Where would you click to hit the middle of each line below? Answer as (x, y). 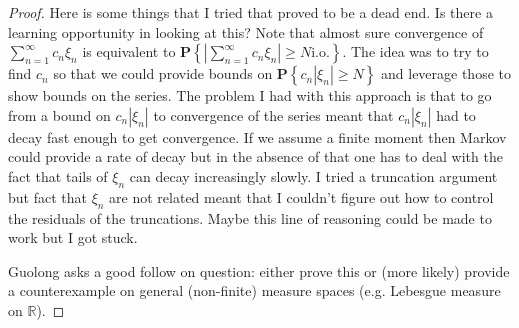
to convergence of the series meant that (273, 114)
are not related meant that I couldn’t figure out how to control (301, 196)
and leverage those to (446, 73)
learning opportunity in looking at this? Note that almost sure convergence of (246, 31)
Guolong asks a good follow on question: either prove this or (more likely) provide (259, 270)
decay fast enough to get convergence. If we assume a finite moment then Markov (257, 136)
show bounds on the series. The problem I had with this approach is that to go (250, 95)
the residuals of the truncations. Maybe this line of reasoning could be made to (250, 217)
